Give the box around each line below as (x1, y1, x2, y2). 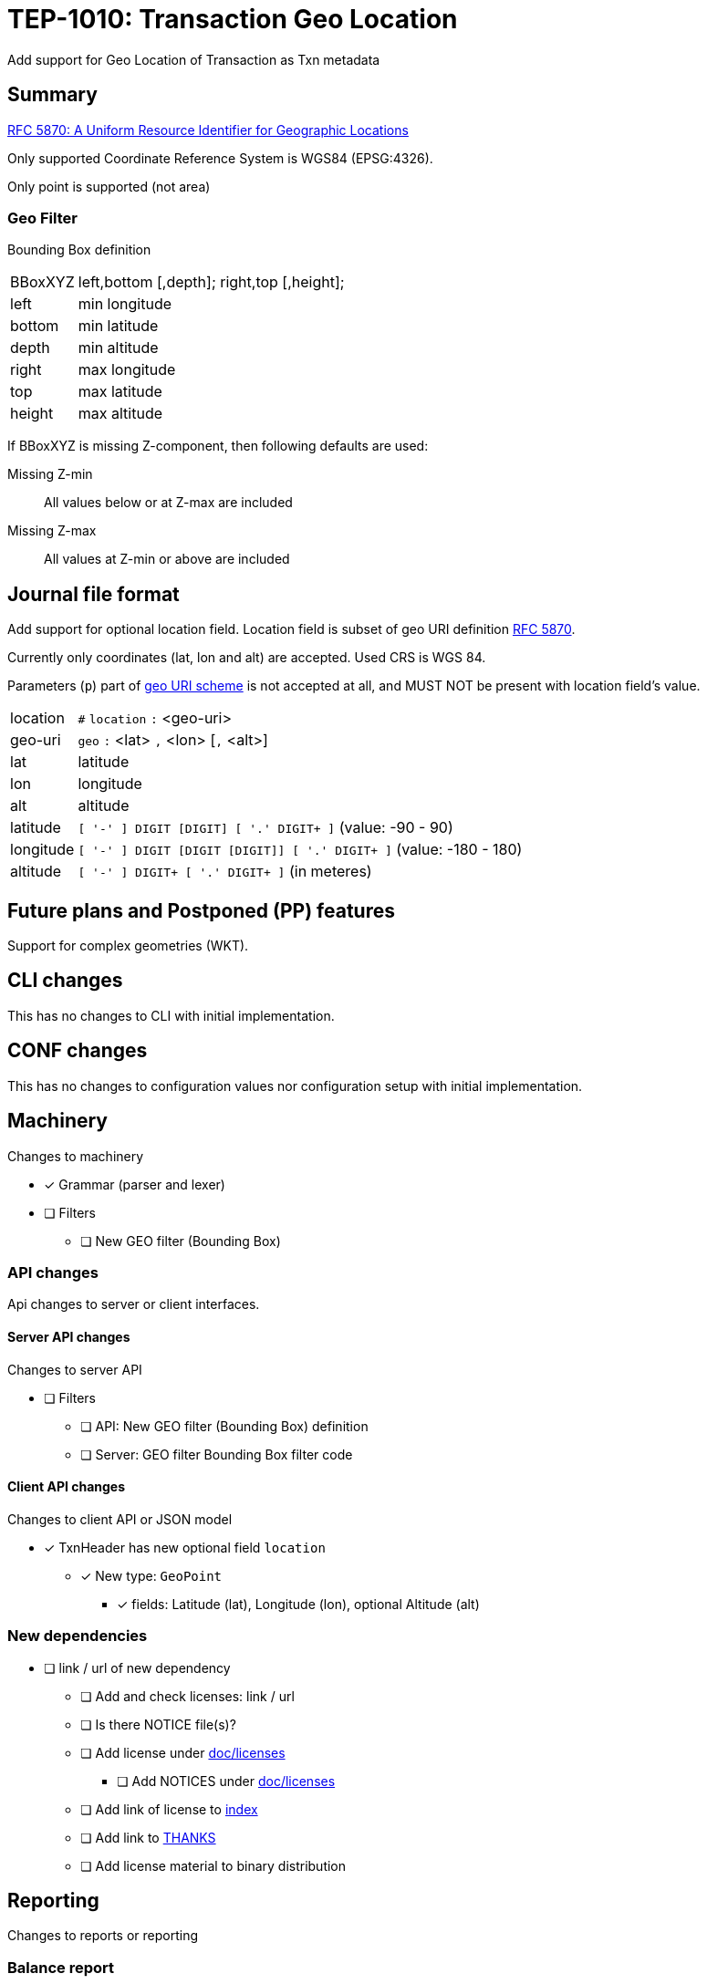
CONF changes (7, 1039, 148, 1063)
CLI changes (7, 969, 123, 992)
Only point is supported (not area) (7, 178, 211, 194)
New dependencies (7, 1626, 148, 1646)
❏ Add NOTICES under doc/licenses (117, 1772, 336, 1789)
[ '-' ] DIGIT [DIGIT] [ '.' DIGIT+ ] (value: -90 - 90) (78, 818, 453, 837)
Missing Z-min (7, 466, 93, 483)
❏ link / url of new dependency (44, 1659, 231, 1676)
